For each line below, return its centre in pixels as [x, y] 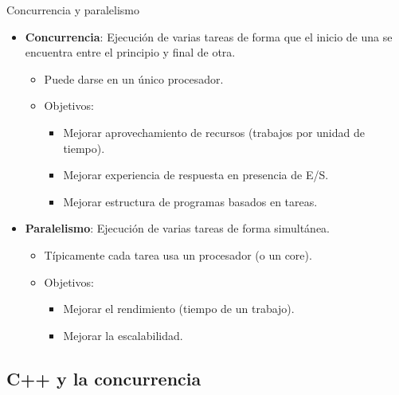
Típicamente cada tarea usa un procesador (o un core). [178, 254]
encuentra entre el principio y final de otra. [130, 52]
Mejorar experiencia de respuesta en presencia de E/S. [196, 175]
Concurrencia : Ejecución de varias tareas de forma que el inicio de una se [209, 36]
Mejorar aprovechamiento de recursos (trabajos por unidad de [214, 132]
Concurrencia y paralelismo [73, 10]
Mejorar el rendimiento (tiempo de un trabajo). [179, 309]
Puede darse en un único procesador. [134, 78]
